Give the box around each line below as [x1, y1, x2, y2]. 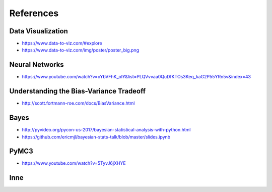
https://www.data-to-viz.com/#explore [22, 40, 103, 46]
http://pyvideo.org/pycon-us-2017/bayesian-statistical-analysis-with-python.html [22, 127, 191, 133]
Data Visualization [9, 27, 68, 35]
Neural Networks [9, 61, 64, 69]
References [9, 8, 59, 19]
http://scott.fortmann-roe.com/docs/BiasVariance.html [22, 100, 135, 106]
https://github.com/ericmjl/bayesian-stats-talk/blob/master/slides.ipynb [22, 134, 171, 140]
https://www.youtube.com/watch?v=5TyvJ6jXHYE [22, 160, 126, 166]
